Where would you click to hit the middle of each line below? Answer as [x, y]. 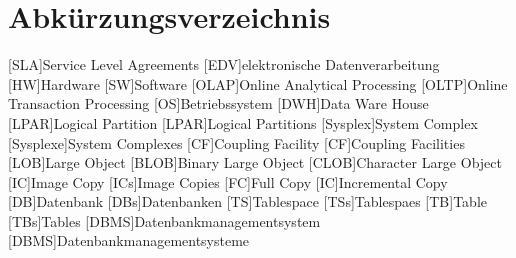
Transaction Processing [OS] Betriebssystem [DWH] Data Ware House [218, 103]
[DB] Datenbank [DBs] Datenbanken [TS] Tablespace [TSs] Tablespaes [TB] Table [247, 201]
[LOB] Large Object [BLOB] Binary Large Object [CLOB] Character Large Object [255, 162]
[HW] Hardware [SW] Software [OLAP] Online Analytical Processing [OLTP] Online [258, 83]
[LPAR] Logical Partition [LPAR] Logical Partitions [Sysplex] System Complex [243, 122]
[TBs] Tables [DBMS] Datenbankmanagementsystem [164, 220]
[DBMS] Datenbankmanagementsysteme [129, 240]
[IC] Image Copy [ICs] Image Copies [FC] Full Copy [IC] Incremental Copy [228, 181]
